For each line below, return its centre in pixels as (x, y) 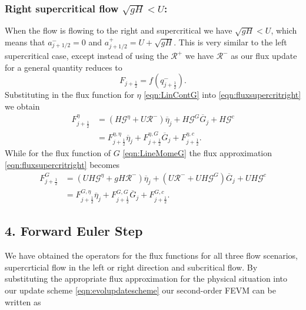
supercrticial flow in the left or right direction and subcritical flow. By (131, 267)
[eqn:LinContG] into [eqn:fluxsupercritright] (222, 95)
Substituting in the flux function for (69, 95)
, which (284, 30)
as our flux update (264, 56)
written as (23, 301)
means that (25, 42)
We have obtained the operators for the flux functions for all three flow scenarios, (151, 255)
